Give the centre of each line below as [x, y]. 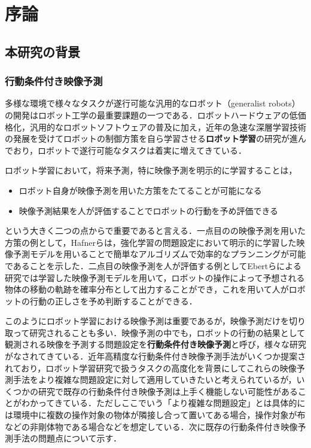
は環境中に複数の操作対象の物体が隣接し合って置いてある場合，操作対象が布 [155, 415]
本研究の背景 [42, 51]
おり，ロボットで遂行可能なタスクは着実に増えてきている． [129, 150]
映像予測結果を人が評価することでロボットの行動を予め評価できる [149, 210]
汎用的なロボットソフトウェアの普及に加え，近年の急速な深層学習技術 [168, 127]
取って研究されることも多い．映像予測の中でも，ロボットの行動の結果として [155, 332]
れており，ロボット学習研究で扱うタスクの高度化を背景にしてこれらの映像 [151, 368]
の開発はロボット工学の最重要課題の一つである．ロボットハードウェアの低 [151, 115]
